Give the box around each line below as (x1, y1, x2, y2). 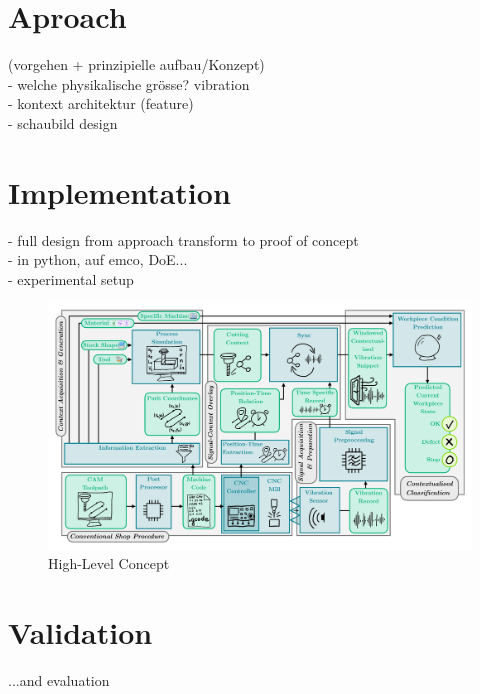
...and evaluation (8, 670, 110, 691)
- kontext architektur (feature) (8, 93, 194, 114)
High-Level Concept (48, 553, 170, 574)
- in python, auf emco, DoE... (8, 249, 188, 270)
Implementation (8, 171, 231, 212)
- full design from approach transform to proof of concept (8, 229, 359, 250)
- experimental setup (8, 268, 134, 289)
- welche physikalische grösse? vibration (8, 73, 250, 94)
